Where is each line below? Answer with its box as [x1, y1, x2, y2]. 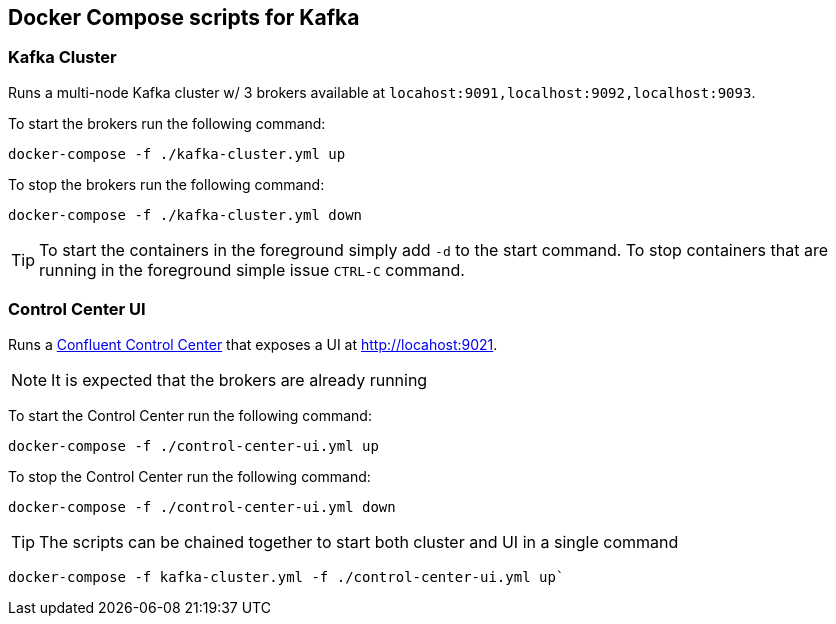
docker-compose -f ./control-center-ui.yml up [8, 437, 379, 454]
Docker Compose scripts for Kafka [8, 5, 360, 30]
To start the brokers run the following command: [8, 114, 326, 132]
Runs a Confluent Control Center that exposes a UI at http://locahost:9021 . [8, 335, 498, 353]
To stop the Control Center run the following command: [8, 467, 371, 485]
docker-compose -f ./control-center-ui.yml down [8, 498, 396, 515]
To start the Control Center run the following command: [8, 406, 372, 424]
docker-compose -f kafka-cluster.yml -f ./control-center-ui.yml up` [8, 568, 565, 585]
